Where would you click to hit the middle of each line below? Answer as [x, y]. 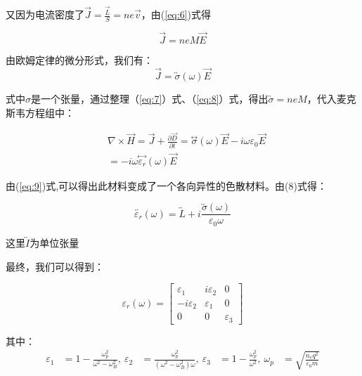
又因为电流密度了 [45, 14]
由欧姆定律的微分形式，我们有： [79, 60]
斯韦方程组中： [40, 112]
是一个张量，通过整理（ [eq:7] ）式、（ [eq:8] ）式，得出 [150, 98]
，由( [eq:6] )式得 [176, 14]
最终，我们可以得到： [55, 266]
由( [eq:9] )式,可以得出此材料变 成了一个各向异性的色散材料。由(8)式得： [166, 185]
